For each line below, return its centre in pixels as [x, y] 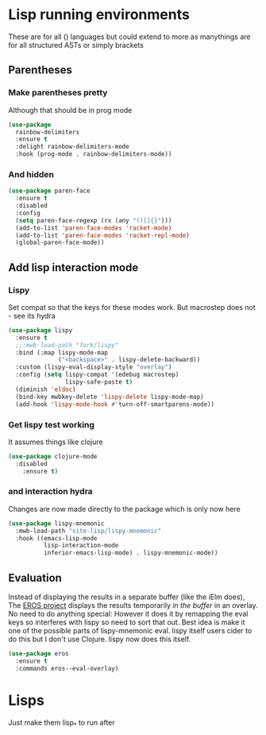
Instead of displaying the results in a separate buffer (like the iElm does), [127, 597]
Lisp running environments [99, 15]
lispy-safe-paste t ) [99, 382]
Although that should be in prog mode [70, 110]
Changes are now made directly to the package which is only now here [124, 509]
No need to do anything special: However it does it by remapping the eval [128, 614]
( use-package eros [39, 654]
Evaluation [35, 578]
